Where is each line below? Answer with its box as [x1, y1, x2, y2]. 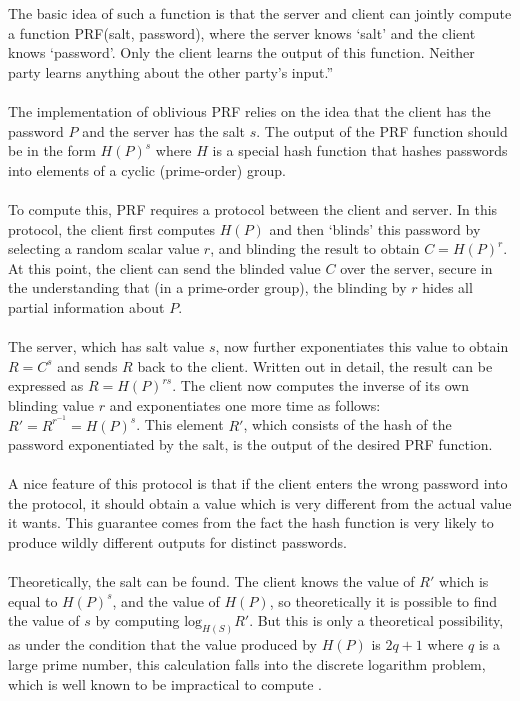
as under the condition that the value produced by [8, 634, 317, 655]
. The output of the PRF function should [256, 120, 508, 141]
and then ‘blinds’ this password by [269, 218, 481, 239]
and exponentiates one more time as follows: [109, 394, 381, 415]
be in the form [8, 140, 96, 161]
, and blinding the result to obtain [210, 238, 420, 259]
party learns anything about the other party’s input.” [8, 61, 334, 82]
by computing [95, 610, 180, 631]
